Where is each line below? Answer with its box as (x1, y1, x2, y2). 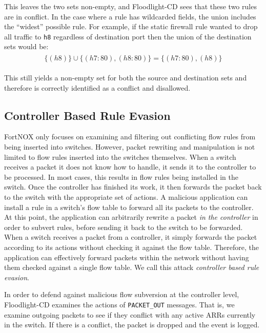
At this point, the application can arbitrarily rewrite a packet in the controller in (4, 212, 258, 222)
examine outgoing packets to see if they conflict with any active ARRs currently (4, 309, 256, 320)
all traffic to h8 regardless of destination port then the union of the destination (4, 31, 252, 41)
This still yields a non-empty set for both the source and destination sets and (4, 72, 247, 83)
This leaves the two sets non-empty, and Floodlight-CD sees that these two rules (4, 1, 257, 11)
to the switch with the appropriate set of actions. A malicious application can (4, 192, 248, 202)
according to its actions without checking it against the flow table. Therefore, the (4, 242, 259, 253)
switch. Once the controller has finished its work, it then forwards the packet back (4, 181, 262, 192)
